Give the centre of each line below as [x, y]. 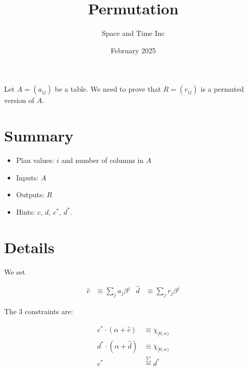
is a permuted [222, 89]
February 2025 [133, 50]
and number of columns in [102, 160]
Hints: [26, 211]
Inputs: [27, 177]
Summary [39, 136]
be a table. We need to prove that [108, 89]
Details [29, 247]
